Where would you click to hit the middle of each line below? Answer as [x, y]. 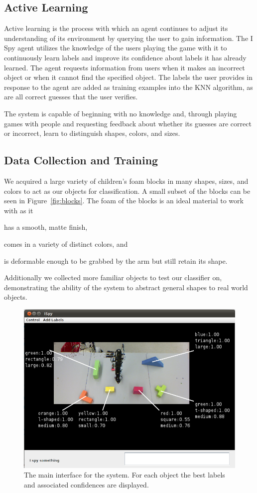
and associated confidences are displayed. [86, 485]
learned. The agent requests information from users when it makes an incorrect [125, 67]
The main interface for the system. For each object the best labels [125, 475]
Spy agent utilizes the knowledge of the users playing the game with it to [116, 48]
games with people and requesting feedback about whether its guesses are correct [128, 123]
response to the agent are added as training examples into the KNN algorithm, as [128, 87]
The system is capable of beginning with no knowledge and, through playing [121, 113]
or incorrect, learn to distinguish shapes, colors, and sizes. [92, 133]
